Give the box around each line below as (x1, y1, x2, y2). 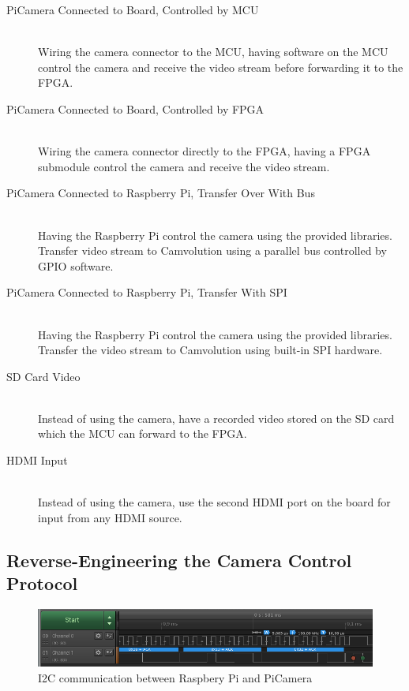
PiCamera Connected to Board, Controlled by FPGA (6, 100, 265, 117)
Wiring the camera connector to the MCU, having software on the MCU (38, 43, 388, 60)
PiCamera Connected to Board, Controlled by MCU (6, 2, 259, 17)
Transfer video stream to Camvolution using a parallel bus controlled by (38, 242, 387, 259)
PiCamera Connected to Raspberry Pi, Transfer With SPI (6, 284, 287, 301)
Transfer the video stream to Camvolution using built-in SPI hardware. (38, 342, 383, 358)
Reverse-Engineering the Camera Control (6, 547, 352, 572)
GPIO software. (38, 257, 114, 274)
